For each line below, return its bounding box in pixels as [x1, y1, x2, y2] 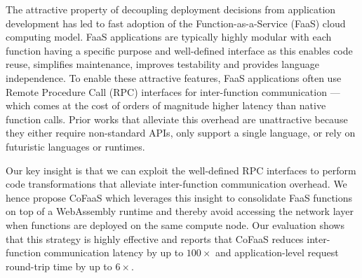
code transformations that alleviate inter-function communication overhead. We [6, 176, 347, 191]
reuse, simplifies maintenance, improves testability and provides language [6, 57, 320, 71]
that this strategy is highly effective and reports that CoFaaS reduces [6, 231, 304, 246]
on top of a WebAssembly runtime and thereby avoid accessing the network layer [6, 204, 354, 218]
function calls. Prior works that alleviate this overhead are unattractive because [6, 111, 348, 126]
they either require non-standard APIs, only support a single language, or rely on [6, 125, 356, 140]
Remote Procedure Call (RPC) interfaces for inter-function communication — [6, 84, 340, 99]
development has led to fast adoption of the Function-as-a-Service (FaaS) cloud [6, 15, 346, 30]
